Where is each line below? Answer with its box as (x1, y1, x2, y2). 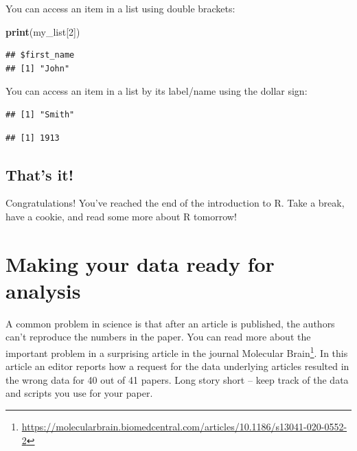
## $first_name (5, 50, 75, 60)
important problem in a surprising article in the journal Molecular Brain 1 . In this (5, 344, 348, 360)
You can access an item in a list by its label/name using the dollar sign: (5, 84, 308, 98)
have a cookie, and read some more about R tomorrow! (5, 209, 237, 223)
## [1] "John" (5, 63, 70, 73)
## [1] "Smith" (5, 109, 75, 119)
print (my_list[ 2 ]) (5, 24, 80, 38)
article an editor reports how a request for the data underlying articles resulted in (5, 359, 349, 373)
